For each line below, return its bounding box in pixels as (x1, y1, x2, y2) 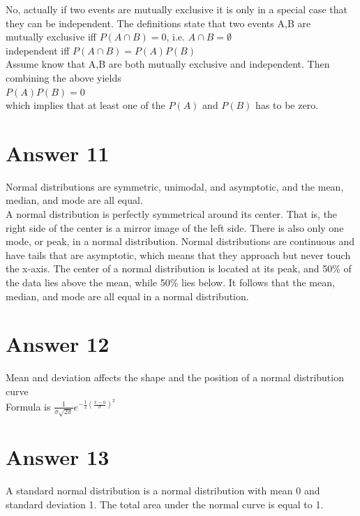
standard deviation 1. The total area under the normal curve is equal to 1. (6, 497, 324, 512)
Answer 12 (6, 330, 110, 358)
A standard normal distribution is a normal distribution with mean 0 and (6, 483, 320, 498)
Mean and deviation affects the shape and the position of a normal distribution (6, 370, 344, 385)
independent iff (6, 43, 70, 57)
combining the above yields (6, 70, 121, 84)
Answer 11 (6, 138, 110, 167)
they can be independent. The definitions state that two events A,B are (6, 15, 311, 30)
